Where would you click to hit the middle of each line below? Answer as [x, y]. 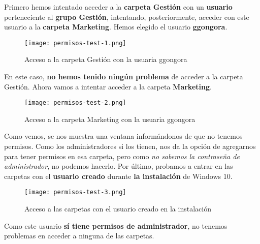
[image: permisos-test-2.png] [75, 103]
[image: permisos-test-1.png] [75, 43]
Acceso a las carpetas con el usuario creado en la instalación [118, 209]
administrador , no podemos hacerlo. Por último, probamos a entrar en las [119, 166]
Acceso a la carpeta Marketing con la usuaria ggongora [110, 119]
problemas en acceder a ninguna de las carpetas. [79, 236]
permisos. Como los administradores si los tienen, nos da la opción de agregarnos [130, 146]
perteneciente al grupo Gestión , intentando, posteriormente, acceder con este [127, 17]
